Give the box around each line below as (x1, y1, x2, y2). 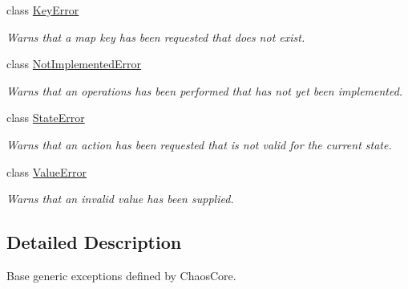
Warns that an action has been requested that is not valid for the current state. (6, 136, 392, 153)
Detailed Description (6, 230, 182, 254)
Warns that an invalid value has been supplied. (6, 190, 234, 207)
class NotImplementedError (6, 55, 142, 72)
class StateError (6, 109, 85, 126)
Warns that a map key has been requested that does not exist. (6, 28, 305, 45)
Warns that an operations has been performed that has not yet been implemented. (6, 82, 403, 99)
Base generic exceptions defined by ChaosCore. (6, 267, 236, 283)
